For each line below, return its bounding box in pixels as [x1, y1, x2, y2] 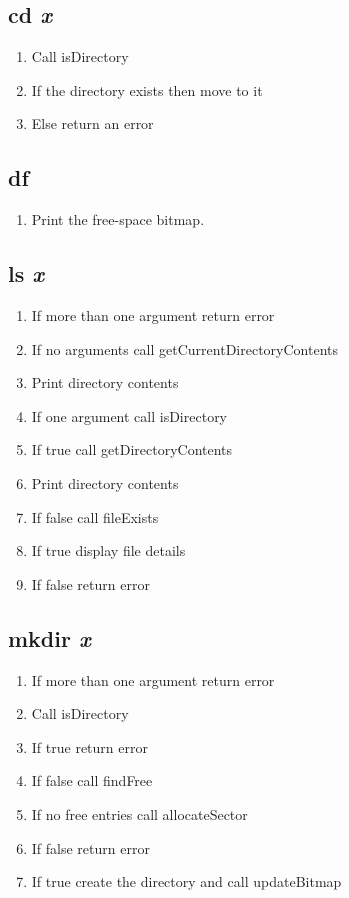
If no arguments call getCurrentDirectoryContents [31, 338, 339, 359]
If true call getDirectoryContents [31, 439, 233, 460]
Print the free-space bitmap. [31, 209, 205, 230]
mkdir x [8, 622, 91, 653]
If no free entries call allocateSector [31, 803, 248, 824]
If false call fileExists [31, 506, 159, 527]
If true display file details [31, 540, 186, 561]
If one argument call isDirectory [31, 405, 228, 426]
